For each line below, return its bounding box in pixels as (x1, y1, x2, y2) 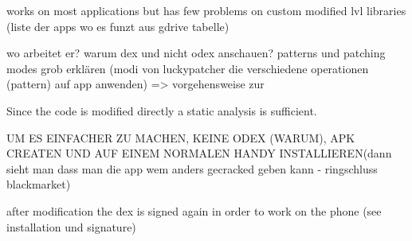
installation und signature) (6, 218, 136, 235)
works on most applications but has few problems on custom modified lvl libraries (6, 2, 406, 18)
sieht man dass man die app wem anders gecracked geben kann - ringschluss (6, 160, 378, 177)
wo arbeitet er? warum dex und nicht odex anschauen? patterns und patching (6, 45, 386, 61)
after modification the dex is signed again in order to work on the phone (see (6, 202, 382, 219)
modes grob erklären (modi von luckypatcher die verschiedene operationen (6, 60, 369, 76)
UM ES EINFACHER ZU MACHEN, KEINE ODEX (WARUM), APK (6, 129, 355, 146)
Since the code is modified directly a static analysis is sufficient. (6, 102, 317, 119)
